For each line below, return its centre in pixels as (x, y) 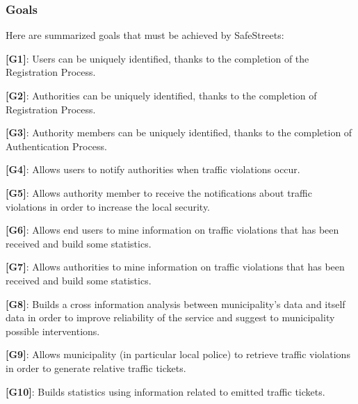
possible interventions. (53, 331)
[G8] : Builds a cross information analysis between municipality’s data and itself (176, 304)
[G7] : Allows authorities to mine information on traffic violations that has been (175, 267)
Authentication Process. (56, 146)
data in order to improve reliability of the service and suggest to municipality (170, 317)
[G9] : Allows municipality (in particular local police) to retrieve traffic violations (178, 354)
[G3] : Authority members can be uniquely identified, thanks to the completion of (179, 132)
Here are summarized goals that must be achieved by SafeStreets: (145, 35)
